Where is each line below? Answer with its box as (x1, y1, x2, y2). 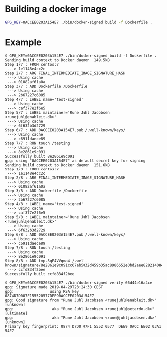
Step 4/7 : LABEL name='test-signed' (5, 97, 83, 102)
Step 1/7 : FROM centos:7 (5, 62, 59, 67)
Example (5, 37, 42, 48)
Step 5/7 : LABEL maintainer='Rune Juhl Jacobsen (5, 110, 110, 115)
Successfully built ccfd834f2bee (5, 271, 75, 276)
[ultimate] (5, 311, 28, 316)
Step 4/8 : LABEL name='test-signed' (5, 201, 83, 206)
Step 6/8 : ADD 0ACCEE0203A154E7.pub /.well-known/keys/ (5, 232, 126, 237)
